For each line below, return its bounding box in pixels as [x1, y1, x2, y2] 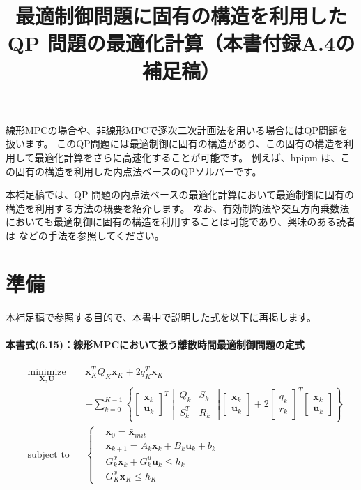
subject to [27, 450, 70, 460]
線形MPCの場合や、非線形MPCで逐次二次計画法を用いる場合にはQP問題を [6, 122, 348, 137]
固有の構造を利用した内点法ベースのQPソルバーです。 [15, 163, 262, 178]
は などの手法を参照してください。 [6, 228, 164, 242]
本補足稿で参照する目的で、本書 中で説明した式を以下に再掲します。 [6, 309, 317, 324]
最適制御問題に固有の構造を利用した [15, 1, 347, 30]
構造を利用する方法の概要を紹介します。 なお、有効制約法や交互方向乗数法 [6, 200, 350, 215]
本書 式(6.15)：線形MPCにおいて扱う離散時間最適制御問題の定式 [6, 336, 305, 351]
